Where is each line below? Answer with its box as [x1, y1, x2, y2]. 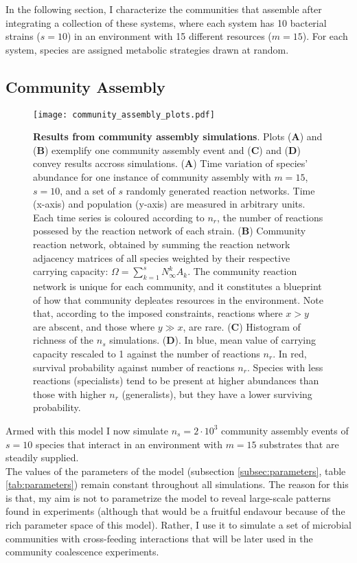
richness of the [33, 333, 94, 347]
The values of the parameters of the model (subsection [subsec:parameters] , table [5, 463, 346, 478]
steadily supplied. [5, 450, 79, 465]
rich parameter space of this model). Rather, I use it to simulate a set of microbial [5, 518, 352, 532]
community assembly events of [221, 423, 349, 437]
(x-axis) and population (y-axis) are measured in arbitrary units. [33, 197, 306, 211]
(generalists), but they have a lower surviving [122, 386, 312, 401]
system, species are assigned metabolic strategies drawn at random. [5, 42, 289, 56]
